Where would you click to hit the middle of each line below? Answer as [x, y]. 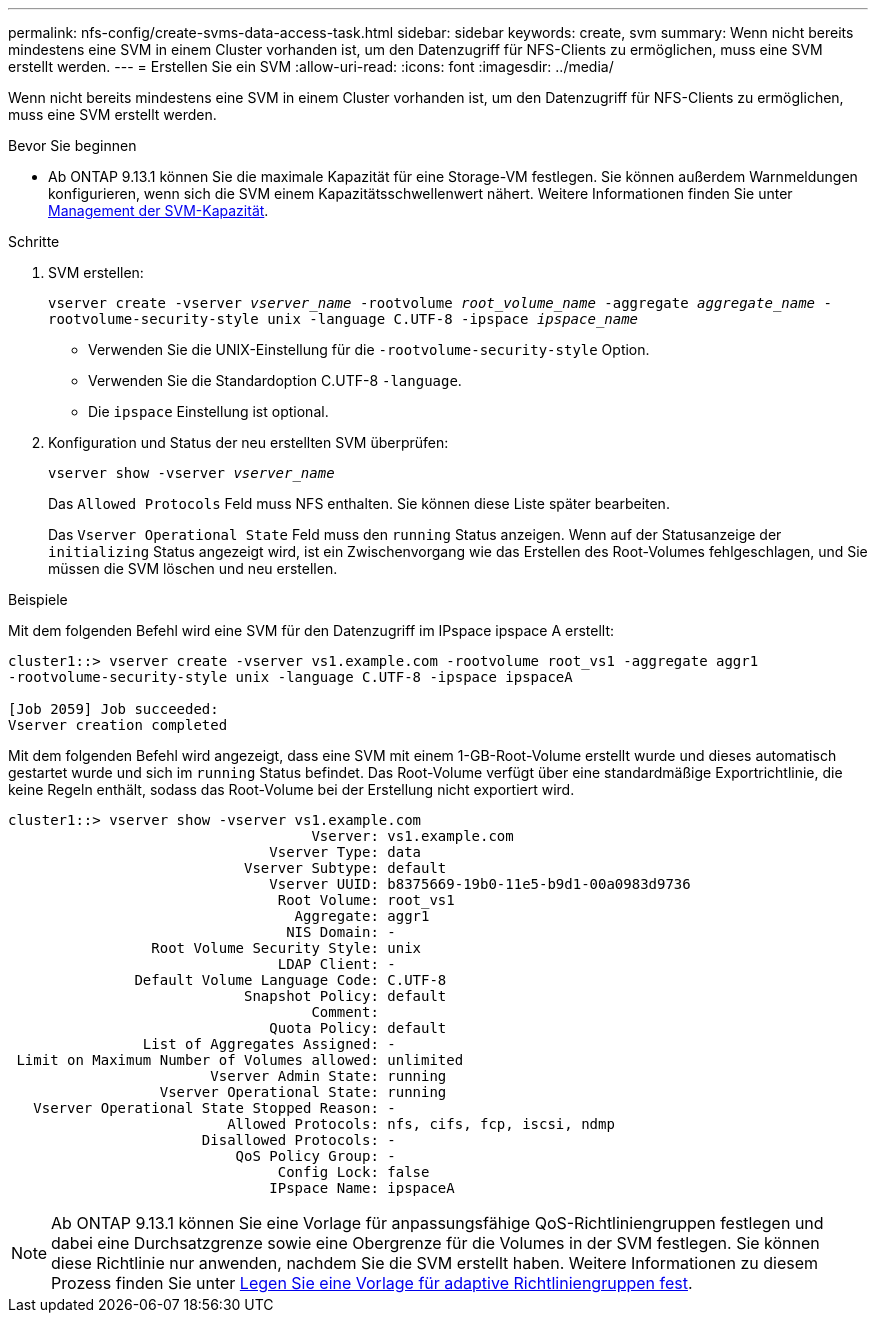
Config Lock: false [353, 1172]
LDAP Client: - [336, 964]
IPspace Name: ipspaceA [362, 1188]
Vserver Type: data [345, 852]
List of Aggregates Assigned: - [269, 1044]
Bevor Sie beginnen [72, 145]
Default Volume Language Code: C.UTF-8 [290, 980]
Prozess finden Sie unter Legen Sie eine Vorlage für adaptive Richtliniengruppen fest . [372, 1283]
